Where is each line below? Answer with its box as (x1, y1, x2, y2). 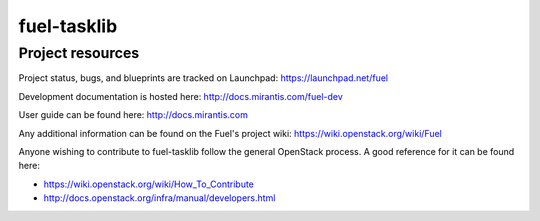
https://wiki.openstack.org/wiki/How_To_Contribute (43, 178, 255, 190)
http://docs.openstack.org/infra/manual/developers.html (43, 192, 276, 204)
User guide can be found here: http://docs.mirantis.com (18, 109, 249, 121)
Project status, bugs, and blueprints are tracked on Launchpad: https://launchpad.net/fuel (18, 72, 389, 84)
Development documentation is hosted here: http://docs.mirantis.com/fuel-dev (18, 90, 344, 102)
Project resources (18, 44, 140, 62)
